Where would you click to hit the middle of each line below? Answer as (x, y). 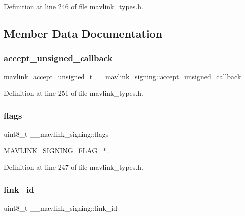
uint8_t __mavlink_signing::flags (56, 134)
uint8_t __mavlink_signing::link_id (61, 208)
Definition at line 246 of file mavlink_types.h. (74, 6)
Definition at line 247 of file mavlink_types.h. (74, 167)
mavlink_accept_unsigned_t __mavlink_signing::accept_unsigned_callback (122, 76)
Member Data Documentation (83, 33)
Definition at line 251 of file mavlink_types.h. (74, 93)
